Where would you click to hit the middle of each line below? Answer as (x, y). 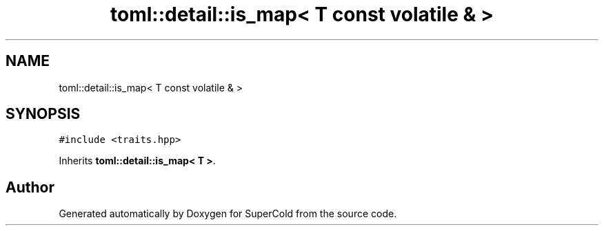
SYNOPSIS (43, 114)
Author (30, 187)
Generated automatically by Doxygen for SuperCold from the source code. (228, 214)
